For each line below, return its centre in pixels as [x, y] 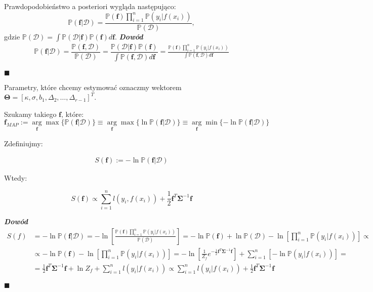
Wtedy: [16, 178]
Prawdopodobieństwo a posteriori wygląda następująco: [90, 6]
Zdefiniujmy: [24, 143]
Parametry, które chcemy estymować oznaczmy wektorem [93, 87]
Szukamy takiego [30, 114]
